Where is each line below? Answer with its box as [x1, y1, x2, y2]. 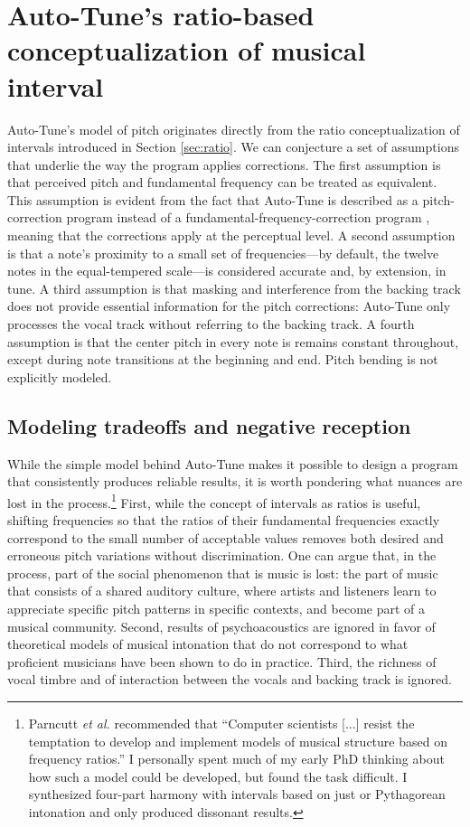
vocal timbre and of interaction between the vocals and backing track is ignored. [7, 670, 452, 689]
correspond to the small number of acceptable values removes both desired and [7, 528, 444, 547]
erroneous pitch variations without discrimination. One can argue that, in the [7, 546, 437, 565]
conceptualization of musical [7, 32, 366, 69]
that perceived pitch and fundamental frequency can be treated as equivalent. [7, 173, 437, 192]
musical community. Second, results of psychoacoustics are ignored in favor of [7, 616, 436, 635]
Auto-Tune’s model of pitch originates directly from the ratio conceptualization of [7, 119, 460, 138]
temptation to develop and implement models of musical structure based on [28, 731, 447, 750]
